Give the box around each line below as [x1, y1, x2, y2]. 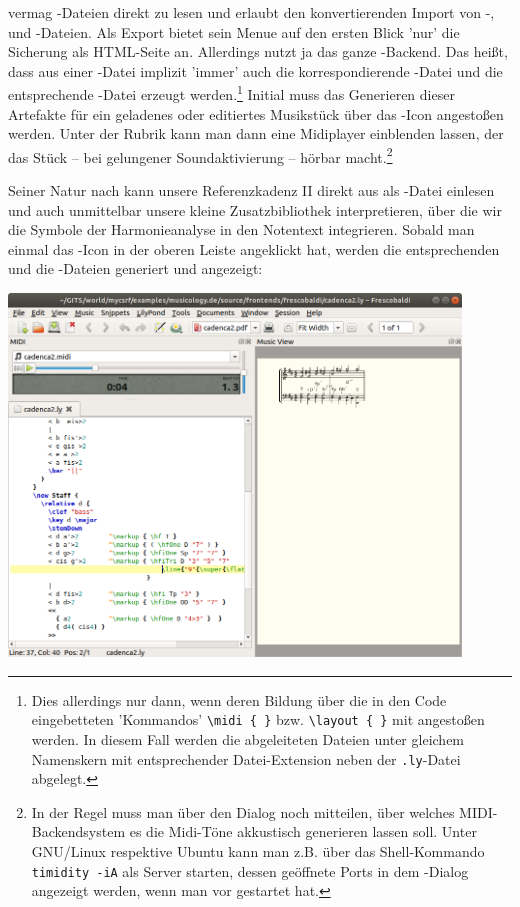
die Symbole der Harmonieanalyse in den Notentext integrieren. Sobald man [8, 219, 475, 240]
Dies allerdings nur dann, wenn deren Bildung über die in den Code [31, 689, 447, 710]
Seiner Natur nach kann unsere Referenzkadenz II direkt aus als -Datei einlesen [8, 180, 495, 201]
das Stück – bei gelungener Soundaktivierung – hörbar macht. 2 [8, 143, 393, 167]
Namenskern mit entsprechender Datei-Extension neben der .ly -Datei [31, 748, 461, 769]
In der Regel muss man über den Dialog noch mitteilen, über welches [31, 801, 455, 822]
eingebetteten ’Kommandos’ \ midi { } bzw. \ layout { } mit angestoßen [31, 709, 485, 730]
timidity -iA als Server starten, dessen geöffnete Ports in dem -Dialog [31, 860, 469, 881]
